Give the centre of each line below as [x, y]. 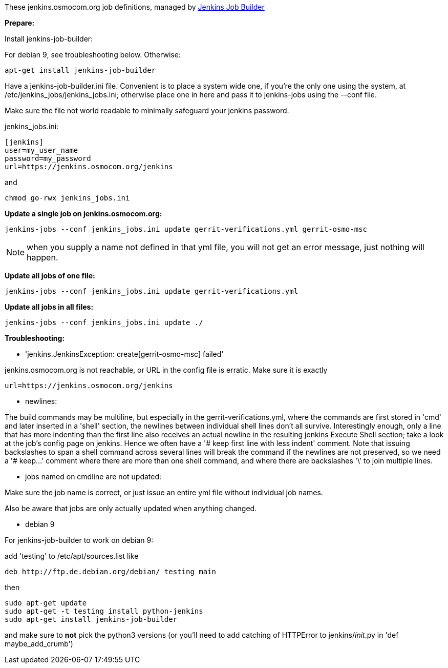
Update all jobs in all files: [49, 307]
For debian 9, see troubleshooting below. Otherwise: [93, 55]
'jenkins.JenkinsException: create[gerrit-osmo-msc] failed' [124, 354]
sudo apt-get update [46, 603]
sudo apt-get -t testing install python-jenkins [104, 611]
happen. [42, 257]
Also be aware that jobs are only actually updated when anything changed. [131, 508]
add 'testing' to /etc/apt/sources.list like [72, 556]
